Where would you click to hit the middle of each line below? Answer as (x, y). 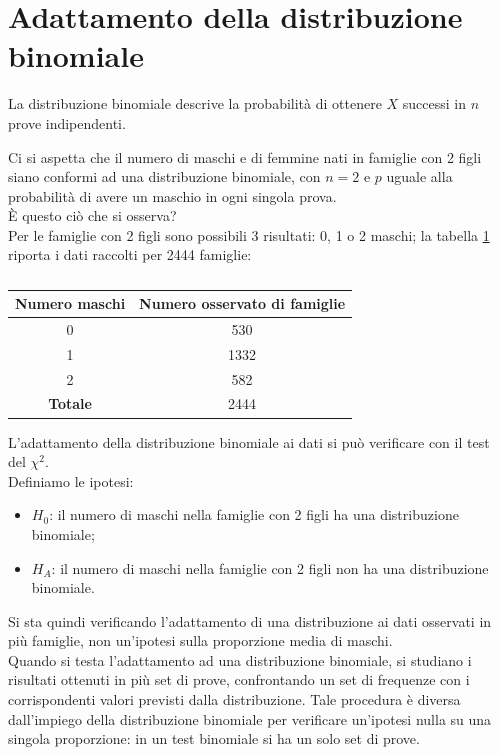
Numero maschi (70, 303)
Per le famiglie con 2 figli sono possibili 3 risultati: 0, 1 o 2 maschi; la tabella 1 (249, 234)
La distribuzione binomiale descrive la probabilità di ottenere (195, 103)
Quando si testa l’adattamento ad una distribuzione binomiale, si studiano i (240, 659)
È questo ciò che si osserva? (92, 215)
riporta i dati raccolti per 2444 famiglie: (130, 254)
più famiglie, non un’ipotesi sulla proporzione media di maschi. (200, 640)
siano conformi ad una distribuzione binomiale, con (164, 176)
